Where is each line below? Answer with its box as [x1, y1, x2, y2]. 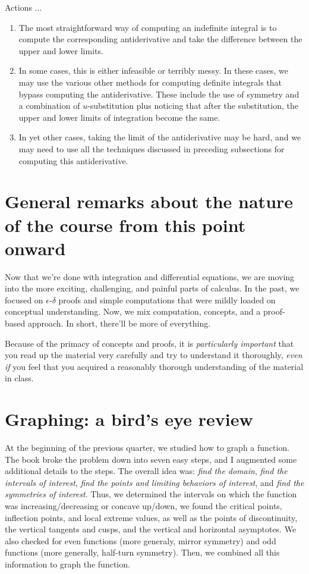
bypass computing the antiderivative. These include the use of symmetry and [18, 87, 299, 100]
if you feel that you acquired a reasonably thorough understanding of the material [5, 360, 304, 372]
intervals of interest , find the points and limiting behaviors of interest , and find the [5, 476, 304, 488]
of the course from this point [5, 212, 246, 237]
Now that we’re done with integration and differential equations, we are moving [5, 270, 295, 283]
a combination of [18, 99, 80, 112]
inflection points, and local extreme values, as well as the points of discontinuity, [5, 511, 298, 523]
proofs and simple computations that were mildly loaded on [58, 293, 276, 306]
